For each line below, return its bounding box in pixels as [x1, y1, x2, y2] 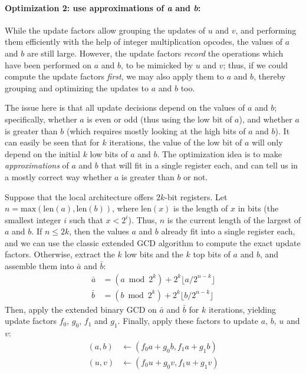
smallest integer [5, 213, 61, 226]
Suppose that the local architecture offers [5, 190, 154, 203]
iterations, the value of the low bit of [109, 136, 242, 148]
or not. [183, 170, 208, 183]
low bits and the [124, 248, 183, 260]
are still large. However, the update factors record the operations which [27, 47, 284, 59]
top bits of [193, 248, 231, 260]
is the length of [173, 202, 228, 214]
